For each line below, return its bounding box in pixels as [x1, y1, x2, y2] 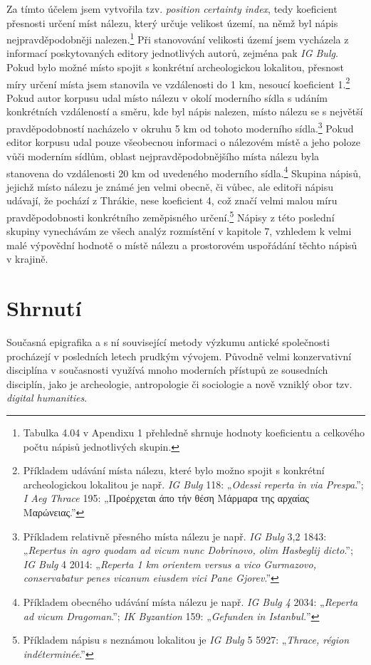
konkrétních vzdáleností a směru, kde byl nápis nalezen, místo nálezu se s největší [6, 104, 363, 119]
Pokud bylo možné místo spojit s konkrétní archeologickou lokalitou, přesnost [6, 60, 344, 75]
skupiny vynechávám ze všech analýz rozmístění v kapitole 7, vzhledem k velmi [6, 224, 352, 239]
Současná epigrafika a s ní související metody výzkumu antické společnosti [6, 335, 330, 350]
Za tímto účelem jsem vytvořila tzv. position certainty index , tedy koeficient [6, 1, 338, 16]
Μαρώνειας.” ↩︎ [23, 505, 85, 520]
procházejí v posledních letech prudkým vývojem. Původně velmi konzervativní [6, 348, 352, 363]
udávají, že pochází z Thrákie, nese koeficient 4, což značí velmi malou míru [6, 193, 338, 208]
